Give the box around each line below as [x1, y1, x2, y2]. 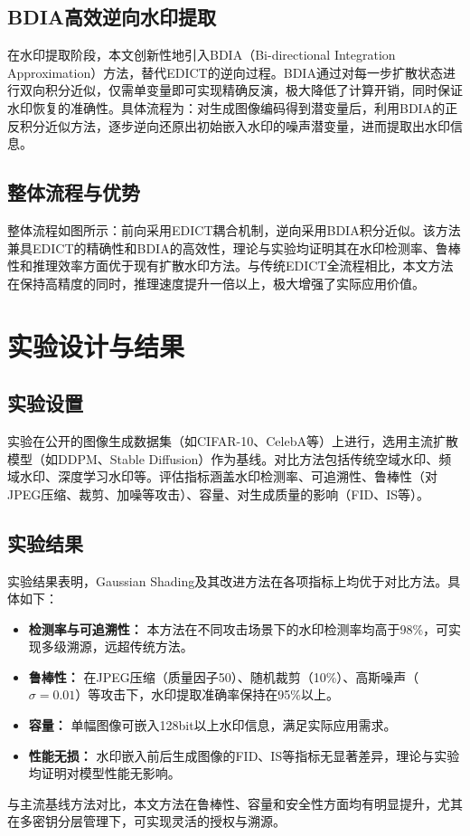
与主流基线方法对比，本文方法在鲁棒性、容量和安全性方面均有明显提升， [7, 793, 437, 812]
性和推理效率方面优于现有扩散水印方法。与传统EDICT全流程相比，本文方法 [7, 256, 454, 275]
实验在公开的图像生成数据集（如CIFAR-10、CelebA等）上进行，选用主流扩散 [7, 431, 458, 450]
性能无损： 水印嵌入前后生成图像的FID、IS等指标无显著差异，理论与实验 [28, 746, 460, 765]
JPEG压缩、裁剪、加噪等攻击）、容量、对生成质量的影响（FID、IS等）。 [7, 484, 429, 503]
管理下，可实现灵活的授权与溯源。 [82, 812, 286, 831]
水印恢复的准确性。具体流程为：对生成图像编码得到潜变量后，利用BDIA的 [7, 98, 446, 117]
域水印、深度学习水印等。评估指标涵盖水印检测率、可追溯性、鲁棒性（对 [7, 467, 437, 486]
